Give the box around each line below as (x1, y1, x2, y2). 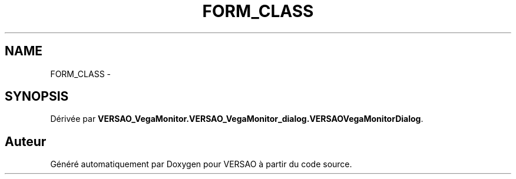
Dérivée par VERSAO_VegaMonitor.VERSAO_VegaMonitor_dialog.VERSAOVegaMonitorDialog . (50, 114, 424, 124)
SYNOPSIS (5, 89, 69, 104)
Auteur (5, 134, 47, 149)
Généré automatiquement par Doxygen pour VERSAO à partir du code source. (50, 159, 352, 170)
